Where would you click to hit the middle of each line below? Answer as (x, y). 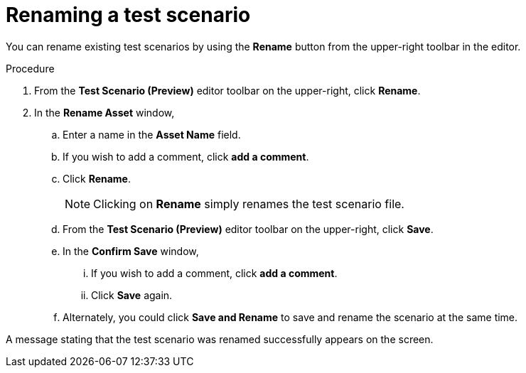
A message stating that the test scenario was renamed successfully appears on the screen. (220, 339)
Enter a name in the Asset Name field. (152, 134)
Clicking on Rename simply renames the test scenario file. (249, 204)
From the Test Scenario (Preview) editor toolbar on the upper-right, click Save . (248, 229)
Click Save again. (132, 295)
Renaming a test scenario (128, 15)
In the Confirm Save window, (131, 251)
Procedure (30, 68)
